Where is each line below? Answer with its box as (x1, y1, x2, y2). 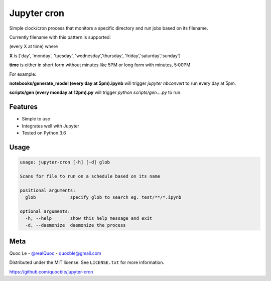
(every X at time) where (9, 43, 58, 50)
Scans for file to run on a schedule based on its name (20, 173, 161, 179)
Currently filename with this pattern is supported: (9, 34, 111, 40)
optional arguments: (20, 208, 70, 214)
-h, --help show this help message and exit (25, 216, 153, 221)
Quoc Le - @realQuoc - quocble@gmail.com (9, 250, 101, 256)
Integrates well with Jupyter (22, 123, 80, 129)
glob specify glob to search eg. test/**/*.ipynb (25, 194, 182, 200)
